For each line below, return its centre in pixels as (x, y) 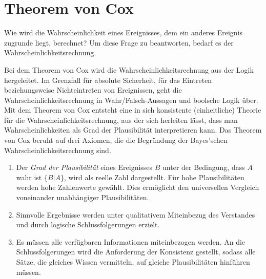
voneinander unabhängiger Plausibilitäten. (83, 197)
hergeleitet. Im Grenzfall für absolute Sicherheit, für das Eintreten (108, 80)
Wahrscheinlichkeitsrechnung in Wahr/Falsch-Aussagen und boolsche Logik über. (131, 100)
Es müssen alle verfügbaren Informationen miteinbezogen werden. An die (131, 241)
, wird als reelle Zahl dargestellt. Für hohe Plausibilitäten (154, 177)
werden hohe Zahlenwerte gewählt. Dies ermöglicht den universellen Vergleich (138, 187)
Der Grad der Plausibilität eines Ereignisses (84, 167)
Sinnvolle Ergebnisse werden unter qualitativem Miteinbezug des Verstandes (136, 214)
